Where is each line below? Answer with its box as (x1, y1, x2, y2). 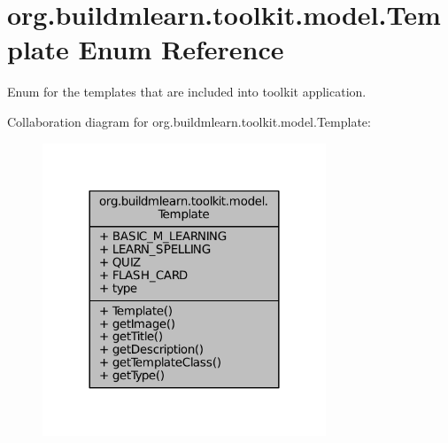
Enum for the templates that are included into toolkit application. (7, 82, 367, 101)
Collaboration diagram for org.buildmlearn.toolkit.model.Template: (7, 112, 371, 130)
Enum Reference (78, 31, 284, 67)
